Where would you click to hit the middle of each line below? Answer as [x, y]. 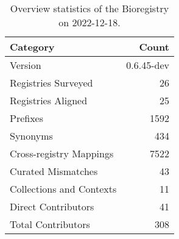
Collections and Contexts [63, 189]
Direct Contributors [52, 206]
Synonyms [31, 136]
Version [26, 65]
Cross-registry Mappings [62, 153]
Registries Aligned [49, 100]
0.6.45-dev [148, 65]
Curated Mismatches [54, 171]
